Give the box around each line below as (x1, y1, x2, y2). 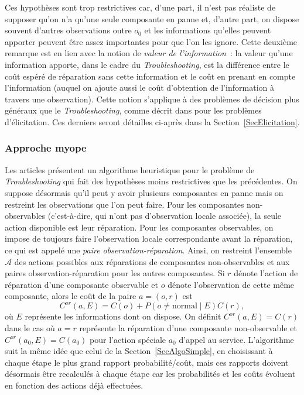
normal (172, 302, 197, 311)
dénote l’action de (234, 267, 298, 279)
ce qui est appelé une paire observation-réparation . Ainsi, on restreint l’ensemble (5, 243, 292, 256)
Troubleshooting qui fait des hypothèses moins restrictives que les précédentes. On (5, 175, 298, 187)
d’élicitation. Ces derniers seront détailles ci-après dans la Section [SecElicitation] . (5, 115, 300, 128)
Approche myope (5, 140, 87, 155)
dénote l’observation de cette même (168, 278, 295, 290)
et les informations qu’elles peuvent (144, 24, 271, 36)
